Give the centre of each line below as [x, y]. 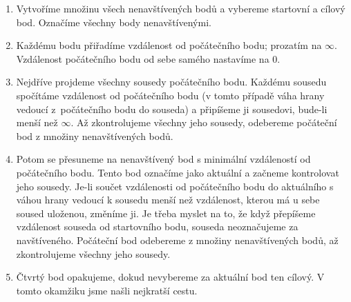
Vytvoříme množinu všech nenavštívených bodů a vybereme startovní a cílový [181, 8]
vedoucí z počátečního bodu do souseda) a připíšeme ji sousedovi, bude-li [172, 109]
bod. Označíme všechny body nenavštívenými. [114, 22]
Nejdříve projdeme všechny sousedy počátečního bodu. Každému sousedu [171, 82]
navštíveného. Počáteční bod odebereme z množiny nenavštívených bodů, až [177, 240]
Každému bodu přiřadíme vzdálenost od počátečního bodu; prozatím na [169, 45]
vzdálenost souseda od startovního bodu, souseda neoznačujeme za [157, 226]
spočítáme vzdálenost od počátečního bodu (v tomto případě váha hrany [170, 95]
